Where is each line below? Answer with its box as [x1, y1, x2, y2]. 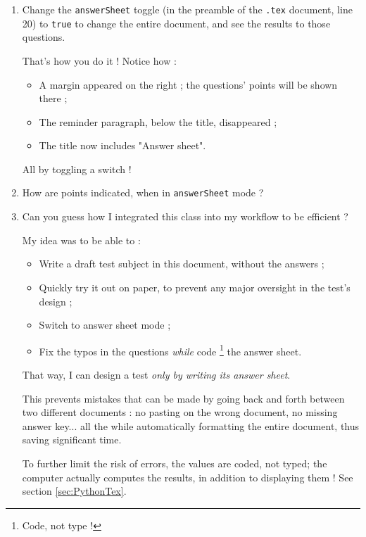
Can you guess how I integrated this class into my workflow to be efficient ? [22, 209, 348, 224]
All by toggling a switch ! [22, 161, 132, 176]
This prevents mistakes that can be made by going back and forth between [22, 391, 345, 405]
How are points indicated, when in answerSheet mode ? [22, 185, 264, 200]
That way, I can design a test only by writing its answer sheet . [22, 367, 291, 381]
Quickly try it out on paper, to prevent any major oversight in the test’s [39, 279, 351, 294]
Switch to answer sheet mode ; [39, 317, 171, 332]
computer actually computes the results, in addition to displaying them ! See [22, 469, 353, 484]
